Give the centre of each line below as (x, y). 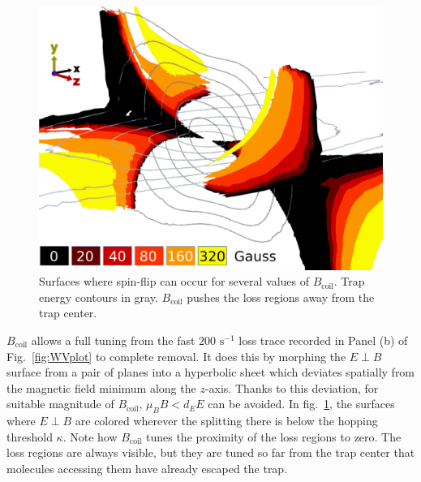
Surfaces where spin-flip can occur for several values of (174, 281)
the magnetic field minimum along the (101, 387)
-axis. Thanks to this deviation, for (292, 387)
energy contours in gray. (99, 297)
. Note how (90, 436)
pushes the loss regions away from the (281, 297)
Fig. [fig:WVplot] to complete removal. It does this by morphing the (176, 356)
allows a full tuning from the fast (113, 340)
